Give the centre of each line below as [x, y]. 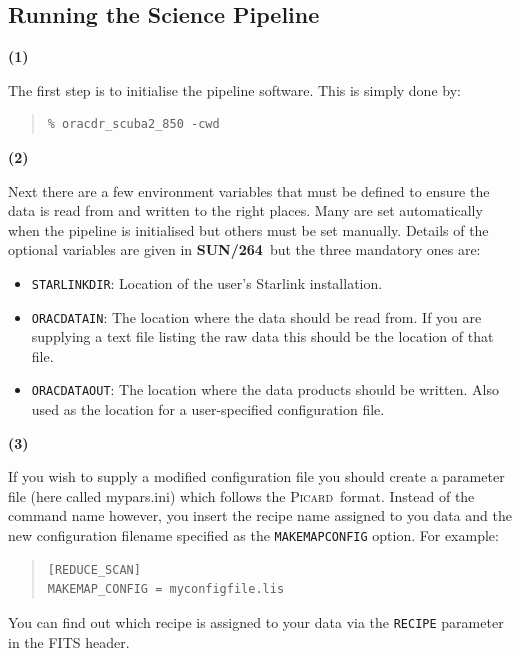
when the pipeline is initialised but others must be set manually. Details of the [248, 229]
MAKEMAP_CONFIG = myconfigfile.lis [166, 589]
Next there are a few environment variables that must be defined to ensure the [249, 190]
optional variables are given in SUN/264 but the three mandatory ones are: [244, 249]
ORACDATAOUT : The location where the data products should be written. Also [265, 389]
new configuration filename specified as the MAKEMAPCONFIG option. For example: [253, 535]
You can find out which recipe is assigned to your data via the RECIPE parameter [256, 621]
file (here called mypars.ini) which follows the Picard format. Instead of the [241, 495]
